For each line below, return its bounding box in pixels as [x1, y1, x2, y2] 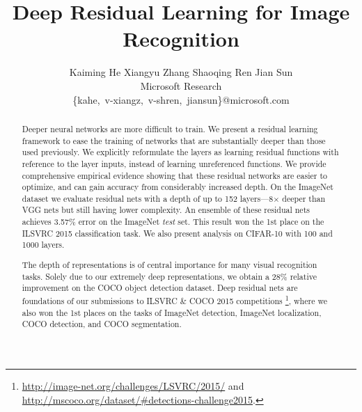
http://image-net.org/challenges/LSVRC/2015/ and [22, 378, 244, 393]
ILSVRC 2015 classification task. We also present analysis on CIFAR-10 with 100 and [22, 227, 333, 239]
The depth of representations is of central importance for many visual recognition [22, 259, 317, 270]
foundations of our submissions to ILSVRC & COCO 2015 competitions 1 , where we [22, 292, 327, 306]
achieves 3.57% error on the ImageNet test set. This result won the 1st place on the [22, 216, 324, 228]
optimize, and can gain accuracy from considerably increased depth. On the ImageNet [22, 181, 333, 193]
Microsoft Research [140, 78, 222, 93]
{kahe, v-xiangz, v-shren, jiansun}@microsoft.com [72, 92, 290, 106]
